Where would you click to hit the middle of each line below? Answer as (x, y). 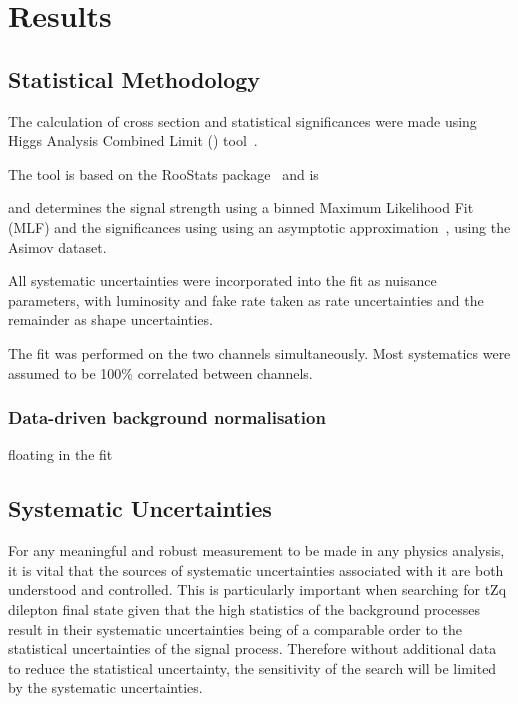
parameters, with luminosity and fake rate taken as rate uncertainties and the (246, 299)
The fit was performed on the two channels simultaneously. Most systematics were (259, 352)
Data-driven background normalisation (167, 417)
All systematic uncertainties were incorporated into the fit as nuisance (222, 280)
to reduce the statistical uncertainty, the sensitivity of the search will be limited (252, 667)
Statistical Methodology (134, 78)
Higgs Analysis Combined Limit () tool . (133, 140)
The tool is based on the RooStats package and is (163, 173)
